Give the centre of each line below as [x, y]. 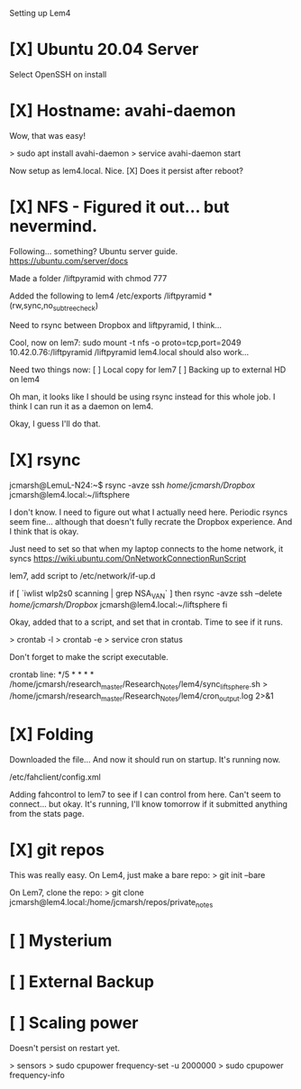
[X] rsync [45, 460]
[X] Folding [52, 735]
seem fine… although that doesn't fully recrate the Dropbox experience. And [151, 521]
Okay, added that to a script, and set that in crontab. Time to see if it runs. [146, 622]
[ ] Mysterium [61, 940]
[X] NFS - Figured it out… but [119, 207]
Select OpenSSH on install [58, 74]
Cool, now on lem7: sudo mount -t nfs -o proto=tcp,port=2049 [125, 343]
